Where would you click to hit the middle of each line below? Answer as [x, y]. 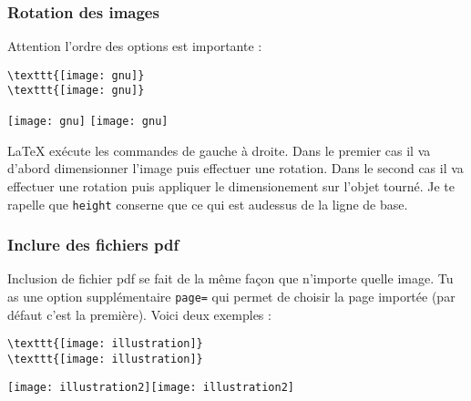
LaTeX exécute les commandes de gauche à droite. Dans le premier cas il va [219, 150]
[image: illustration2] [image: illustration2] [151, 387]
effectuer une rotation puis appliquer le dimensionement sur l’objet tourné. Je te [231, 185]
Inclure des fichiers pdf [93, 245]
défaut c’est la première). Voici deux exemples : [139, 314]
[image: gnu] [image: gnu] [88, 122]
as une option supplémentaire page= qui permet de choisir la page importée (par [231, 297]
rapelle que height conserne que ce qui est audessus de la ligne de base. [208, 204]
